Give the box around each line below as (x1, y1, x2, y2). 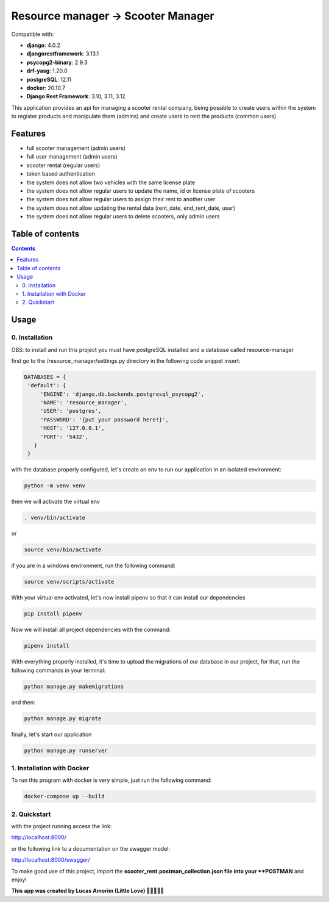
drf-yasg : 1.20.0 (26, 67, 68, 74)
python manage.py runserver (24, 747, 108, 754)
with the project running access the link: (11, 822, 112, 829)
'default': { (27, 382, 66, 389)
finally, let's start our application (11, 731, 92, 738)
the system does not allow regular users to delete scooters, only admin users (26, 213, 220, 220)
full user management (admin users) (26, 153, 118, 160)
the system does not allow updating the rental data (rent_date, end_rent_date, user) (26, 204, 236, 212)
